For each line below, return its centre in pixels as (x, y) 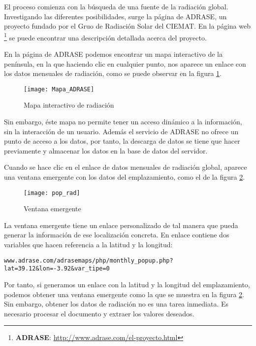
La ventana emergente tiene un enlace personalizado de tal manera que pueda (121, 225)
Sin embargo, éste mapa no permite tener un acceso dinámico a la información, (123, 122)
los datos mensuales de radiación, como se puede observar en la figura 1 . (113, 73)
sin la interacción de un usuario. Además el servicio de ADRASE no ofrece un (121, 131)
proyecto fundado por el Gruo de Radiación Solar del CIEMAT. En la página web (128, 26)
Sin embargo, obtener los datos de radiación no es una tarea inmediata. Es (116, 304)
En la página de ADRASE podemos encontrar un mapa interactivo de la (113, 54)
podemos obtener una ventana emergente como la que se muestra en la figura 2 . (124, 294)
